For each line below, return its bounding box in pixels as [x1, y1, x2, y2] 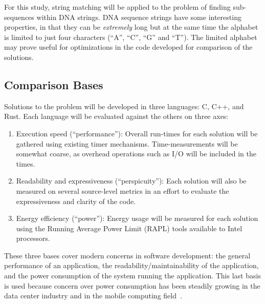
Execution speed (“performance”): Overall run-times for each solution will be [16, 128, 258, 138]
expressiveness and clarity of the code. [16, 195, 136, 206]
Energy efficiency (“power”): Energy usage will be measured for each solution [16, 213, 258, 224]
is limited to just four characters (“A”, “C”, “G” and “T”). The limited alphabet [4, 31, 257, 42]
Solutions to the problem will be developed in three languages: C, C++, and [4, 100, 244, 111]
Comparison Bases [4, 76, 103, 92]
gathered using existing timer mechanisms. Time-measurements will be [16, 138, 238, 149]
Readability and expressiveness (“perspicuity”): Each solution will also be [16, 175, 247, 186]
